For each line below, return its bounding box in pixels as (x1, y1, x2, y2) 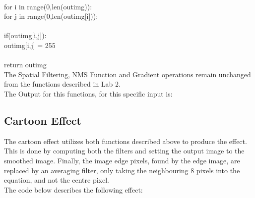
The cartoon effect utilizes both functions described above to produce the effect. (4, 136, 247, 146)
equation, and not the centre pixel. (4, 175, 110, 185)
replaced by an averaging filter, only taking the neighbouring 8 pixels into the (4, 165, 240, 175)
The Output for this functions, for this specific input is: (4, 88, 173, 99)
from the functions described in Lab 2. (4, 79, 121, 89)
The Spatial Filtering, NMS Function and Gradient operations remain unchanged (4, 69, 251, 79)
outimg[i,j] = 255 (4, 40, 56, 50)
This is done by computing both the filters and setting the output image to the (4, 146, 245, 156)
